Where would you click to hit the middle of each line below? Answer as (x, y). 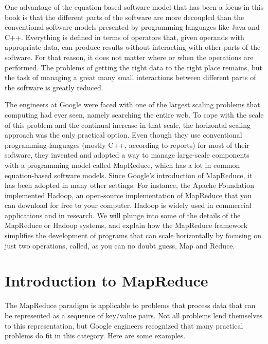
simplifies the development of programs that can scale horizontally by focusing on (133, 235)
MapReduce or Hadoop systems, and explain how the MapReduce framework (126, 225)
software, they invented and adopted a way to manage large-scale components (127, 155)
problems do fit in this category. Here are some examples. (95, 336)
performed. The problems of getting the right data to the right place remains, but (133, 67)
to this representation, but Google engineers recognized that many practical (124, 325)
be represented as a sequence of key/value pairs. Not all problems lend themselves (134, 315)
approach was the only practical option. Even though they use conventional (123, 135)
